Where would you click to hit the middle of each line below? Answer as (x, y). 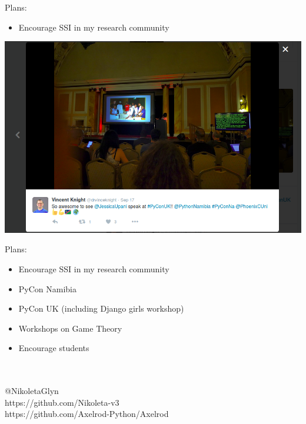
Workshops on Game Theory (70, 328)
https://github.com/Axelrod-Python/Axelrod (87, 414)
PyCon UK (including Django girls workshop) (101, 308)
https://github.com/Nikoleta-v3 (62, 402)
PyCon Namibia (48, 288)
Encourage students (54, 348)
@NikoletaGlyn (32, 391)
